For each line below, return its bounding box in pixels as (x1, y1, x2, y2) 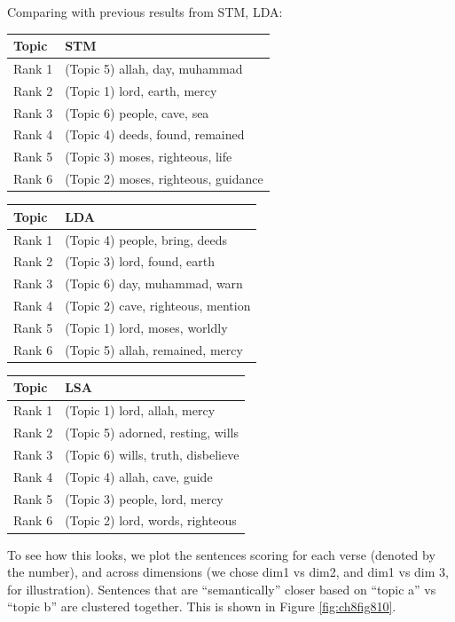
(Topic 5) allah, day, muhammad (65, 59, 243, 77)
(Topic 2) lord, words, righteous (65, 511, 237, 530)
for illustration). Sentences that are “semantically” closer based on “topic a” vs (7, 579, 436, 598)
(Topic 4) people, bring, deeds (65, 230, 228, 248)
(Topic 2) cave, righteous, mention (65, 296, 251, 315)
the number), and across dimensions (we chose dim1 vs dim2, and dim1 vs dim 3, (7, 563, 449, 581)
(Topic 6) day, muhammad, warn (65, 274, 243, 293)
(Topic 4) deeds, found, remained (65, 125, 245, 144)
